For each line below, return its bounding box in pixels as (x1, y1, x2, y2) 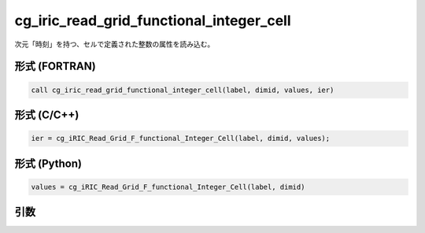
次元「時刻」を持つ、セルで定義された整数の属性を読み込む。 (14, 39, 215, 49)
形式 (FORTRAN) (14, 60, 96, 73)
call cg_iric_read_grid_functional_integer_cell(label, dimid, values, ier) (31, 85, 334, 94)
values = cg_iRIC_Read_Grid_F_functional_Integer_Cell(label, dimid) (31, 182, 305, 191)
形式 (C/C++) (14, 108, 79, 121)
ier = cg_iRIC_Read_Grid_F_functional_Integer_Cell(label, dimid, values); (31, 134, 331, 143)
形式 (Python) (14, 157, 83, 170)
